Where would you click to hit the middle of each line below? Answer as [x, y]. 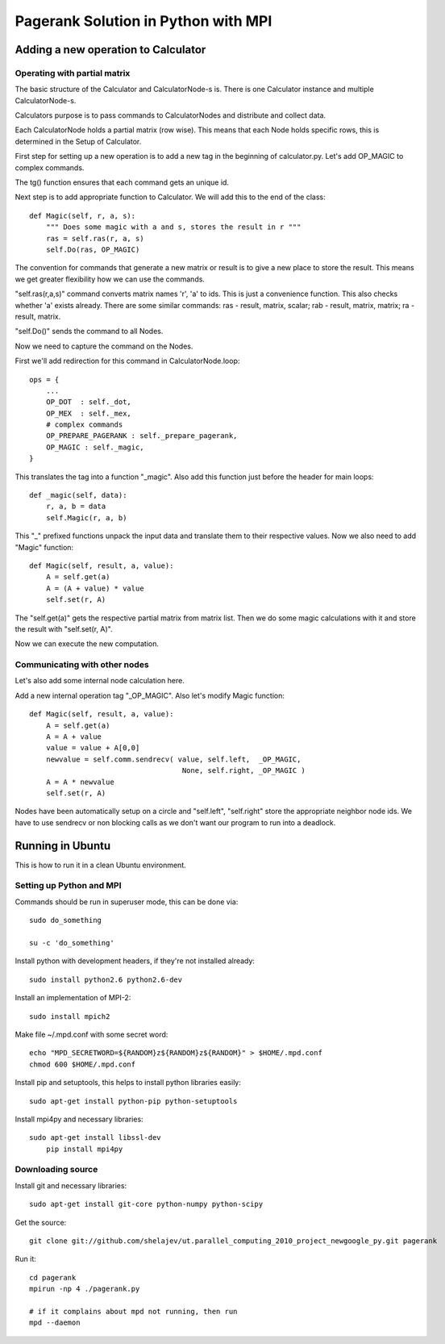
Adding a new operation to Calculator [110, 50]
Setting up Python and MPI [68, 886]
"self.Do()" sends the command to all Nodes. [89, 332]
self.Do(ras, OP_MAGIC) [93, 250]
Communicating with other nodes [82, 665]
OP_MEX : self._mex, [89, 413]
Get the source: [41, 1222]
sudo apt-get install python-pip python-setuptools [133, 1101]
